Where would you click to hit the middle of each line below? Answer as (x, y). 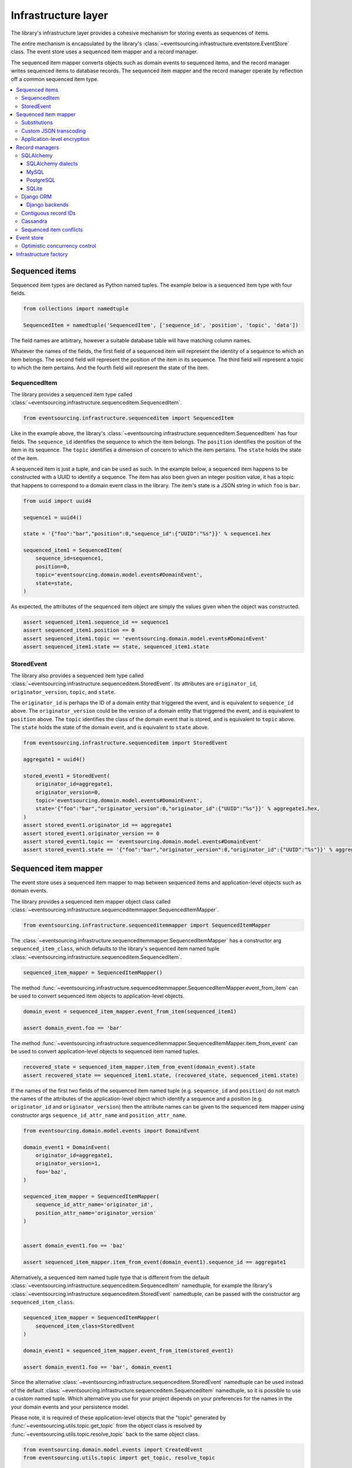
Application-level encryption (56, 139)
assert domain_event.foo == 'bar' (73, 1028)
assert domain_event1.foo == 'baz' (74, 1246)
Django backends (48, 205)
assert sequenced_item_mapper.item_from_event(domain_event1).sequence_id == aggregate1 (155, 1262)
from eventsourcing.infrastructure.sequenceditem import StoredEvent (125, 743)
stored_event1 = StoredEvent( (67, 776)
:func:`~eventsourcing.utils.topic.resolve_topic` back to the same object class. (105, 1434)
